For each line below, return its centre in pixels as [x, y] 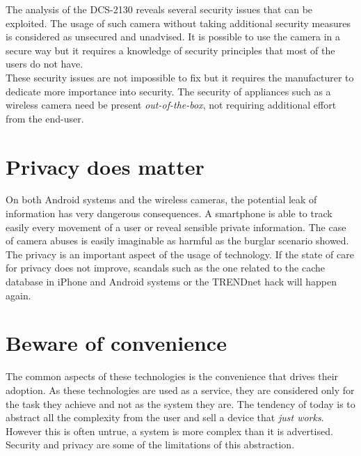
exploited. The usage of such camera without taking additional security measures [178, 23]
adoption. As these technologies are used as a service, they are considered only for [180, 390]
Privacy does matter [105, 166]
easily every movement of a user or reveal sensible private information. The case [176, 227]
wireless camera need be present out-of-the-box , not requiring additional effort [171, 105]
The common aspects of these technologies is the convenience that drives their [172, 376]
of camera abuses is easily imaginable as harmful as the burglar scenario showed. [177, 241]
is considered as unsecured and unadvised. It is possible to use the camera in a [173, 37]
